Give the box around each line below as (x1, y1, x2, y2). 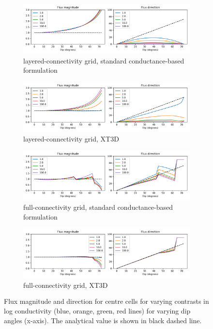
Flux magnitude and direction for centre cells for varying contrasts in (4, 296, 209, 306)
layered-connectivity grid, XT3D (23, 133, 119, 143)
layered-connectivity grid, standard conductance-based (23, 55, 184, 65)
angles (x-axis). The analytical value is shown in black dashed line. (4, 315, 202, 325)
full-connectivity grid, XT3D (23, 280, 108, 290)
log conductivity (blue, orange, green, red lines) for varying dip (4, 306, 191, 316)
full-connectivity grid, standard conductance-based (23, 202, 173, 212)
